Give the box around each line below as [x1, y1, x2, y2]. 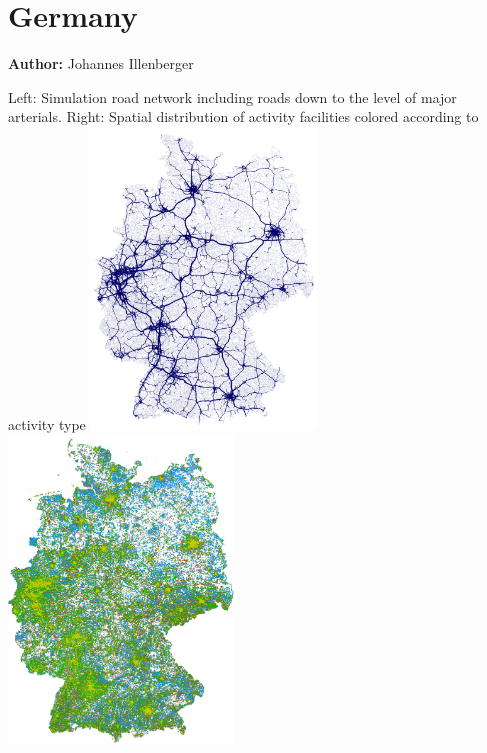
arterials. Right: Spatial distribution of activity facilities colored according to [8, 106, 479, 127]
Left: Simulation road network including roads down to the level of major [8, 86, 457, 107]
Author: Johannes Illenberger [8, 53, 194, 74]
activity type [8, 414, 86, 435]
